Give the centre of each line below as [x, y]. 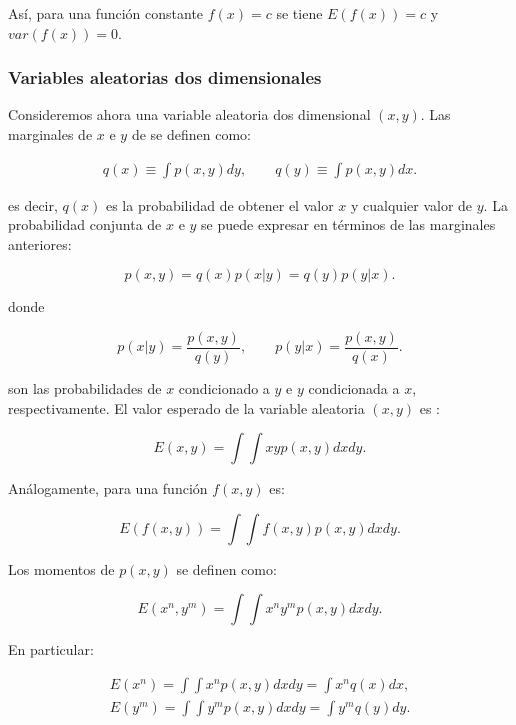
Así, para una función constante [106, 13]
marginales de [50, 134]
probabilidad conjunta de [85, 224]
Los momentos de [61, 568]
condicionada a [354, 388]
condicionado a [224, 388]
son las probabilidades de [85, 388]
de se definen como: [191, 134]
